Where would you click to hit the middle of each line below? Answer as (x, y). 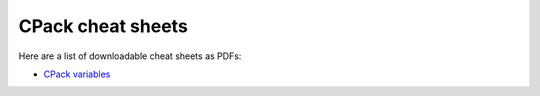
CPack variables (77, 74)
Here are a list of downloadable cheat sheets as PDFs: (130, 56)
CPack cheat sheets (103, 26)
